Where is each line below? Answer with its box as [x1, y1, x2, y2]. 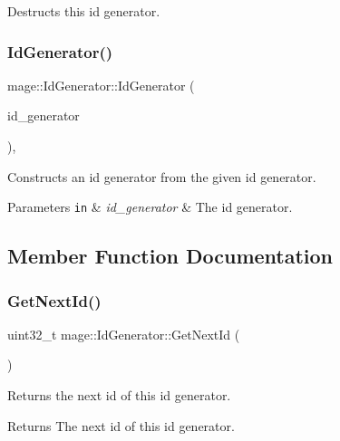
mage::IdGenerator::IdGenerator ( [7, 75, 195, 94]
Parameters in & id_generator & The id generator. [7, 197, 293, 216]
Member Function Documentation [7, 242, 334, 270]
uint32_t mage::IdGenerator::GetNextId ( [7, 324, 240, 343]
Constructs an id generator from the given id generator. [7, 167, 316, 186]
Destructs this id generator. [7, 2, 160, 20]
